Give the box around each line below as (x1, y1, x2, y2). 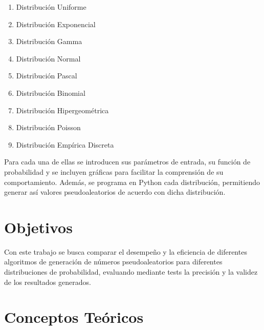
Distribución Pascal (16, 70, 77, 81)
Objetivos (4, 216, 73, 237)
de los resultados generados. (4, 276, 91, 287)
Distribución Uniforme (16, 2, 86, 12)
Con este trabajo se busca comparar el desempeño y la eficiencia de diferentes (4, 246, 247, 257)
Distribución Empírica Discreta (16, 139, 114, 150)
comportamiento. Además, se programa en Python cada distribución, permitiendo (4, 176, 260, 187)
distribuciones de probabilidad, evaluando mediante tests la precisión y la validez (4, 266, 258, 277)
